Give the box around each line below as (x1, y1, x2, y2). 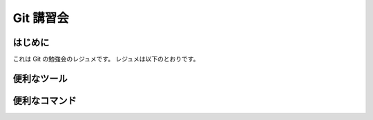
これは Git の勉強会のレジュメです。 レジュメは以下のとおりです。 (12, 55, 200, 63)
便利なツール (12, 72, 68, 84)
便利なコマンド (12, 94, 77, 106)
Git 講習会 (12, 10, 69, 26)
